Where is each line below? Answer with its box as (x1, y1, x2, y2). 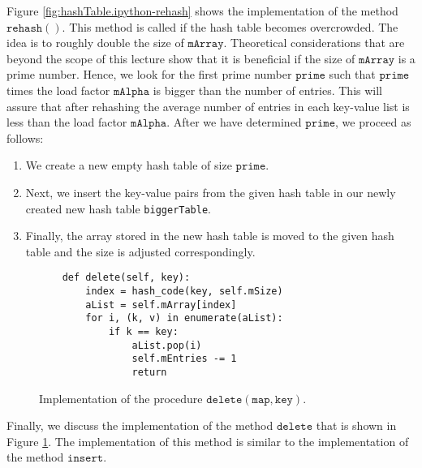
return (131, 366, 167, 378)
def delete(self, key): (62, 272, 191, 284)
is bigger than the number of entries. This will (153, 81, 383, 98)
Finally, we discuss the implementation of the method (6, 417, 273, 434)
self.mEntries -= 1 (131, 353, 237, 365)
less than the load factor (6, 114, 127, 131)
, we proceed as (335, 114, 411, 131)
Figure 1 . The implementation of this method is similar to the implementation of (6, 432, 409, 449)
